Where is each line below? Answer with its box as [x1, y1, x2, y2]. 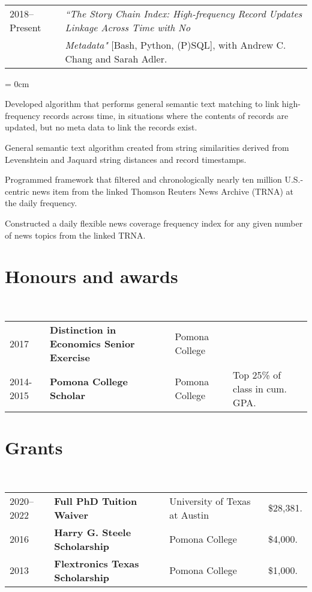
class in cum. [233, 381, 287, 395]
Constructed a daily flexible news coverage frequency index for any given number [5, 216, 303, 229]
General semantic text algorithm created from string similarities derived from [5, 141, 289, 153]
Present [10, 20, 41, 34]
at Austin [169, 507, 209, 522]
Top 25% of [233, 367, 281, 382]
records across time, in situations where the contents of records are [43, 109, 289, 121]
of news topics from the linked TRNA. [5, 228, 146, 241]
